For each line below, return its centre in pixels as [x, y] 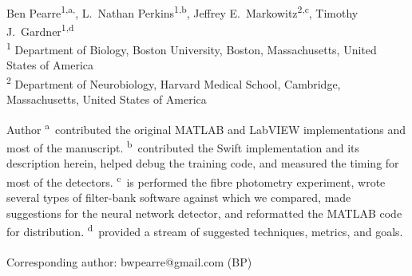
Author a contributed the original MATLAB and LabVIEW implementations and [206, 128]
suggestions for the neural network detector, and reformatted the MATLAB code [204, 213]
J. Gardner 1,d [40, 30]
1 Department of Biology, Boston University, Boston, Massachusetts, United [192, 48]
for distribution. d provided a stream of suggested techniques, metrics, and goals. [205, 230]
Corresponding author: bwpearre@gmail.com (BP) [129, 261]
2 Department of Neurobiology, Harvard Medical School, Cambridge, [174, 82]
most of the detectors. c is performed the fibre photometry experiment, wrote [196, 180]
